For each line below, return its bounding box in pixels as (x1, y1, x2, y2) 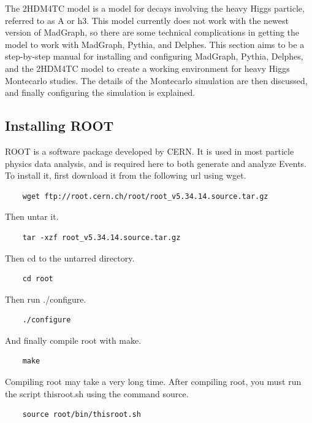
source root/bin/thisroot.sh (22, 410, 141, 419)
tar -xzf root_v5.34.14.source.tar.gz (22, 233, 181, 242)
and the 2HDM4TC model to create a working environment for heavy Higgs (5, 61, 290, 74)
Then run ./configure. (5, 292, 86, 305)
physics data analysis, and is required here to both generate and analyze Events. (5, 157, 306, 169)
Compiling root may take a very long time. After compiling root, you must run (5, 375, 302, 388)
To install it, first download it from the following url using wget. (5, 169, 246, 182)
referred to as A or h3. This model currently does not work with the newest (5, 14, 289, 26)
